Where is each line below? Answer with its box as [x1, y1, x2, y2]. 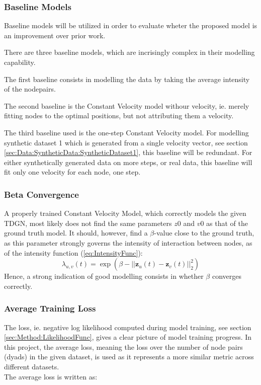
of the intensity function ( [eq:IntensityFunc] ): [4, 247, 143, 258]
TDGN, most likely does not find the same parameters [4, 217, 172, 228]
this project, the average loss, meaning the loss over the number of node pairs [4, 341, 243, 352]
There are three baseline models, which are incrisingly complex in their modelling [4, 47, 255, 57]
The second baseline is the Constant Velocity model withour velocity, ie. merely [4, 100, 249, 111]
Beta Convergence [4, 188, 79, 200]
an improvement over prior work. [4, 30, 106, 40]
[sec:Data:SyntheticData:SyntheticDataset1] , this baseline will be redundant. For [4, 147, 252, 158]
